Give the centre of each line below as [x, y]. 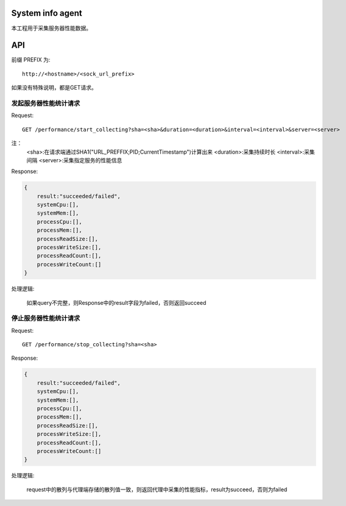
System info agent [47, 13]
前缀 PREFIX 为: [31, 60]
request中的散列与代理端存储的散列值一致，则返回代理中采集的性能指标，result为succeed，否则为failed [157, 489]
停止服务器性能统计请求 [46, 318]
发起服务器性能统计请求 [46, 103]
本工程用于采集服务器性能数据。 [51, 28]
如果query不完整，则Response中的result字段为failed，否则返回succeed [116, 302]
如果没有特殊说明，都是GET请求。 [54, 88]
